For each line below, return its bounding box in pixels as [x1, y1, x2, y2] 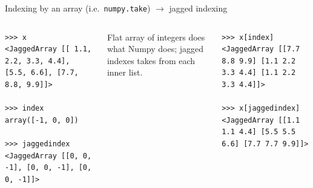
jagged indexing [169, 2, 228, 14]
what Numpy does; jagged [107, 42, 204, 55]
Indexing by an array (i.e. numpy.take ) [5, 2, 151, 14]
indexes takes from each [107, 54, 196, 66]
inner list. [107, 66, 143, 79]
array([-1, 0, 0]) [5, 115, 79, 125]
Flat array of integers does [107, 30, 205, 43]
